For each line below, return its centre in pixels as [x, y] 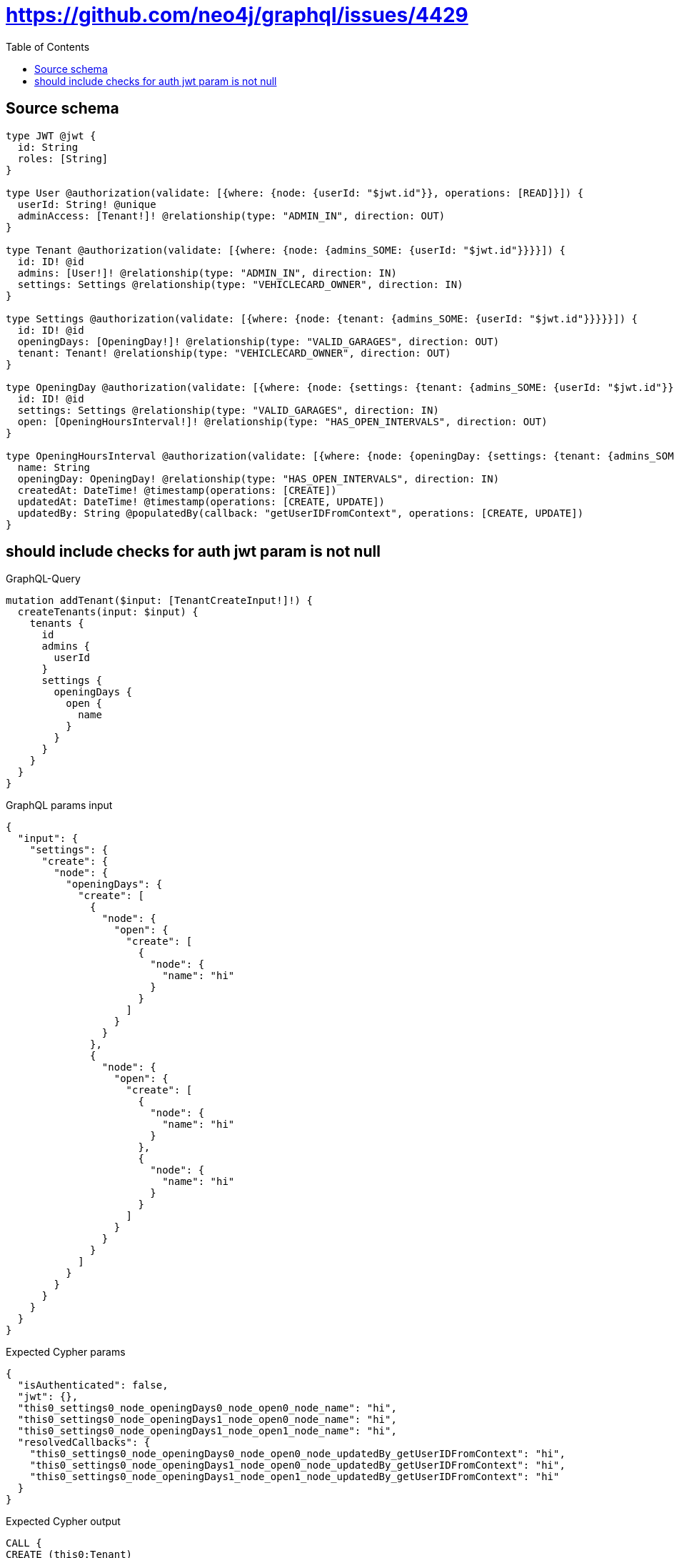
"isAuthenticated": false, [93, 1385]
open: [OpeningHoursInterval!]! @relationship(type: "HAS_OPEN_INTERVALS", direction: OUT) [282, 421]
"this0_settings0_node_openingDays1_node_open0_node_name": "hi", [207, 1420]
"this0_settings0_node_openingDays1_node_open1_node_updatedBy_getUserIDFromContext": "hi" [295, 1477]
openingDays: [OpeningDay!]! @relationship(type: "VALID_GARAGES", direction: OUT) [258, 341]
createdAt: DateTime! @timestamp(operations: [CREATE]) [177, 490]
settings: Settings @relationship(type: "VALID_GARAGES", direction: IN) [228, 410]
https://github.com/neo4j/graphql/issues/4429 [237, 15]
